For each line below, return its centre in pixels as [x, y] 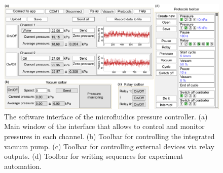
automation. [23, 166]
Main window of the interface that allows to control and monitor [104, 126]
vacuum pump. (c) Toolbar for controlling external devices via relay [109, 146]
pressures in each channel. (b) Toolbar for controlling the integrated [109, 136]
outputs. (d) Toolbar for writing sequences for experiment [94, 156]
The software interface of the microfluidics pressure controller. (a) [106, 116]
